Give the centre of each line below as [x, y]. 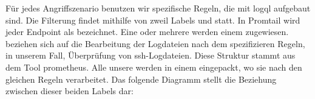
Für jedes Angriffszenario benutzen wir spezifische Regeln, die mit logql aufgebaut [158, 8]
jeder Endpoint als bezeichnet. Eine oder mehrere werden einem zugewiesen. [147, 32]
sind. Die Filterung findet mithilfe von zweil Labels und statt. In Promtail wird [153, 20]
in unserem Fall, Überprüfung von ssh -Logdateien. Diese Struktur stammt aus [151, 55]
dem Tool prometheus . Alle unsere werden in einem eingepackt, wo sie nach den [154, 67]
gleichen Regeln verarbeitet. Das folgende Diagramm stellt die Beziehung [141, 79]
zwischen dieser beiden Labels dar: [69, 91]
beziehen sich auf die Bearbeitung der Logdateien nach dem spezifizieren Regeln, [155, 43]
